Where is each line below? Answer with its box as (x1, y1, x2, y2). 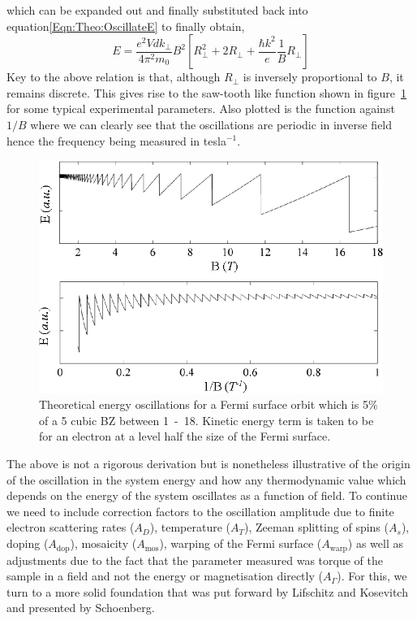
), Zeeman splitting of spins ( (244, 519, 389, 536)
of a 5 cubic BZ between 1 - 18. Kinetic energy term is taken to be (39, 411, 374, 428)
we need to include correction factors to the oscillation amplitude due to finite (6, 502, 394, 519)
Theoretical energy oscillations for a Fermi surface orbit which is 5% (39, 396, 378, 413)
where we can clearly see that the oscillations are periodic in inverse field (30, 115, 393, 132)
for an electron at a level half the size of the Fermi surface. (39, 428, 331, 445)
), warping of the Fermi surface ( (159, 535, 322, 552)
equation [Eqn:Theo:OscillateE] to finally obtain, (6, 17, 245, 34)
